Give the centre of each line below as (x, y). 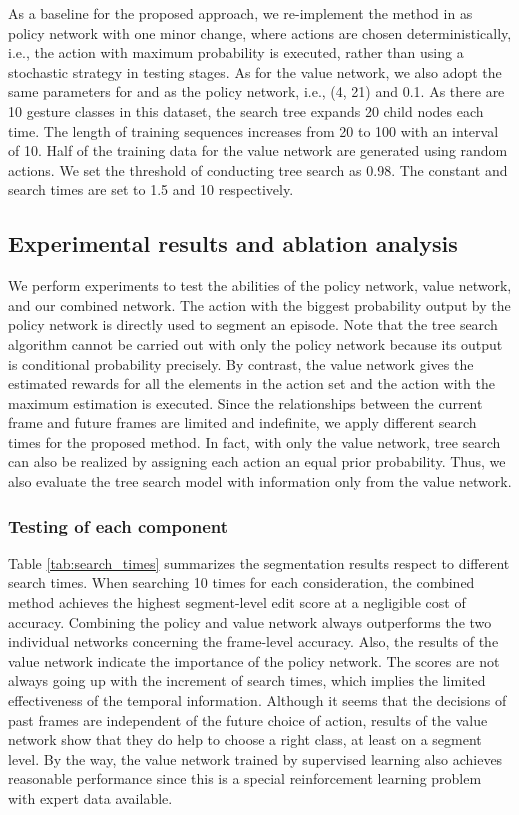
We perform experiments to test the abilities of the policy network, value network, (260, 285)
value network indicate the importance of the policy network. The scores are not (254, 660)
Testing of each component (118, 525)
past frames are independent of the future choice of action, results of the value (248, 719)
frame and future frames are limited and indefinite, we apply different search (242, 422)
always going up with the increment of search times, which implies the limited (247, 680)
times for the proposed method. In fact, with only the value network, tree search (254, 441)
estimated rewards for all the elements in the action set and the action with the (251, 383)
